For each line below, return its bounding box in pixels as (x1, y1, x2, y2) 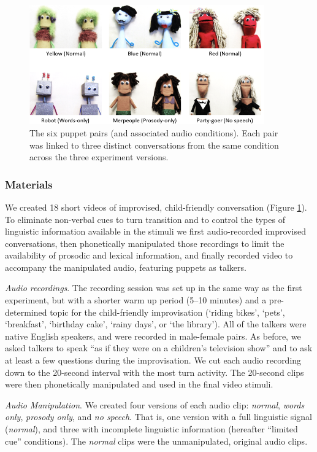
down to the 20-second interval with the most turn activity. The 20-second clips (5, 365, 304, 378)
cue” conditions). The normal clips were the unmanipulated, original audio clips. (5, 434, 308, 447)
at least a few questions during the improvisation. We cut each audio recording (5, 354, 302, 367)
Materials (5, 176, 53, 192)
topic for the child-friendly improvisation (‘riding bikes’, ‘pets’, (50, 305, 285, 318)
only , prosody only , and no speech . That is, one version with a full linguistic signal (5, 410, 312, 423)
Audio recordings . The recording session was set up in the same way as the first (5, 281, 302, 294)
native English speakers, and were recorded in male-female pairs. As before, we (5, 329, 301, 342)
